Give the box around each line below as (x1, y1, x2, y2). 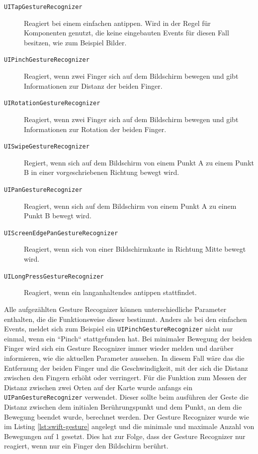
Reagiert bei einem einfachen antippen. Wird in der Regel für (24, 17, 211, 28)
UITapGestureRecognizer (4, 3, 83, 10)
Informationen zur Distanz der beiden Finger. (24, 80, 163, 91)
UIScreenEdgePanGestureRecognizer (4, 229, 118, 237)
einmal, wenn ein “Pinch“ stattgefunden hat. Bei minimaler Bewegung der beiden (4, 333, 252, 343)
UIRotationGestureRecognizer (4, 100, 100, 107)
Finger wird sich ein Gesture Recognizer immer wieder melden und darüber (4, 343, 234, 353)
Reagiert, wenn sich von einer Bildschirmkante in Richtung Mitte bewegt (24, 244, 246, 254)
